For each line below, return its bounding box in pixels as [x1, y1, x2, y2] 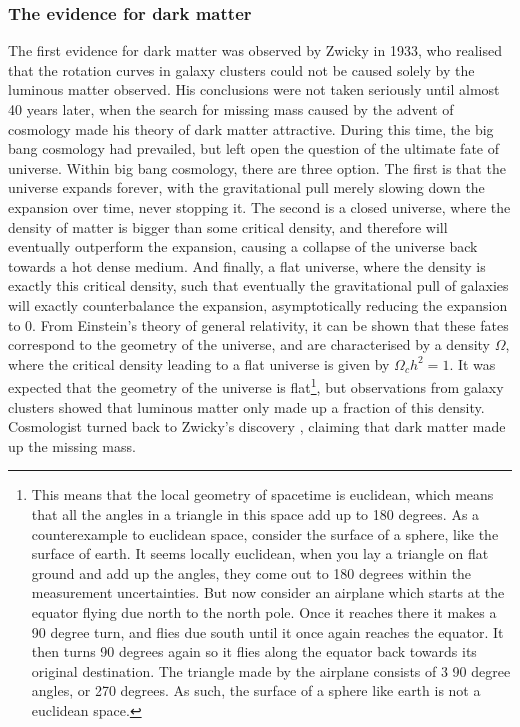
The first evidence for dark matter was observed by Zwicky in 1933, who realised [8, 40, 503, 61]
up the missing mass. [8, 435, 136, 456]
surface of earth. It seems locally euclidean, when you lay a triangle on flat [31, 543, 489, 564]
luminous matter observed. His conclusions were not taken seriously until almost [8, 79, 500, 100]
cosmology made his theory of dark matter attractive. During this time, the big [8, 118, 494, 139]
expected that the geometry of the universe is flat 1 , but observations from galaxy [8, 374, 504, 397]
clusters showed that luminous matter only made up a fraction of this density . [8, 396, 485, 417]
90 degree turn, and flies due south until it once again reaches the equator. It [31, 621, 504, 642]
